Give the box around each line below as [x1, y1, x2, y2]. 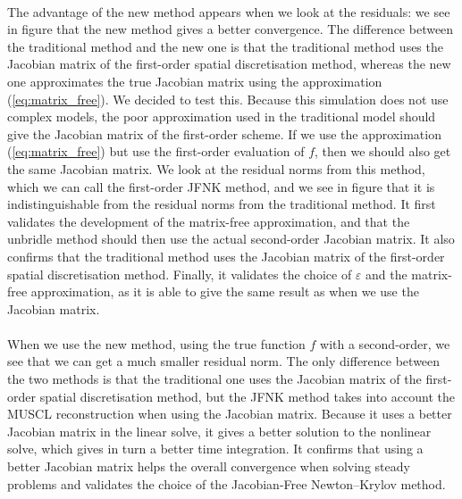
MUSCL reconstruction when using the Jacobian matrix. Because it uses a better [7, 404, 452, 423]
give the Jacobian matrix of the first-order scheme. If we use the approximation [7, 124, 441, 143]
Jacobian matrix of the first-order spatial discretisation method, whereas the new [7, 54, 451, 73]
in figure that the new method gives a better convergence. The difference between [7, 20, 454, 38]
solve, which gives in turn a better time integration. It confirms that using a [7, 439, 424, 458]
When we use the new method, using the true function [7, 334, 306, 353]
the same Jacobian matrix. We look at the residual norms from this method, [7, 159, 425, 178]
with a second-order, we [320, 334, 450, 353]
